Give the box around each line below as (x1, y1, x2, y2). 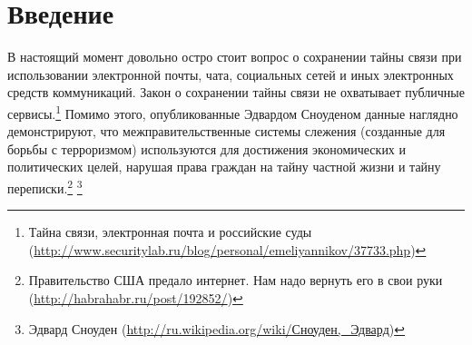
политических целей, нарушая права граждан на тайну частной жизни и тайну (7, 157, 441, 176)
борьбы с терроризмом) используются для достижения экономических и (7, 139, 407, 158)
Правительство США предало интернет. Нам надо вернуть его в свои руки (28, 271, 443, 290)
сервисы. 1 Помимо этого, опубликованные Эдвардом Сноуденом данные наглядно (7, 101, 458, 123)
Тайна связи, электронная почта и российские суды (28, 222, 312, 241)
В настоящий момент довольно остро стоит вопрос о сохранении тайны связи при (7, 47, 462, 66)
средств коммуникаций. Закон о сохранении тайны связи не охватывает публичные (7, 83, 465, 102)
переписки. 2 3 (7, 175, 83, 197)
